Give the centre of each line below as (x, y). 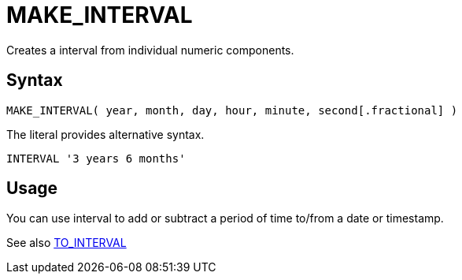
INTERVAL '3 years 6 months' (96, 158)
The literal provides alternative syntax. (105, 134)
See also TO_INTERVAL (67, 243)
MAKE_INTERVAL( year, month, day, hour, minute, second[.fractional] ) (232, 110)
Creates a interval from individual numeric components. (150, 50)
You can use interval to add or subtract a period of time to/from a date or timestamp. (225, 218)
